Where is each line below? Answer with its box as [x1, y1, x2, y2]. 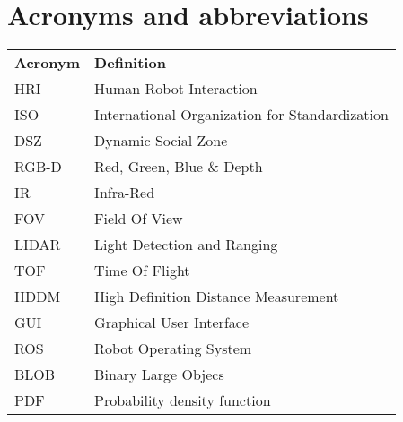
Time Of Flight [94, 260, 190, 281]
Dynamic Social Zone [94, 130, 228, 151]
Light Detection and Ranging [94, 234, 278, 255]
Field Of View [94, 208, 183, 229]
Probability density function [94, 390, 271, 411]
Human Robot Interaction [94, 78, 258, 99]
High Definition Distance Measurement [94, 286, 339, 307]
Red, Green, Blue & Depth [94, 156, 263, 177]
